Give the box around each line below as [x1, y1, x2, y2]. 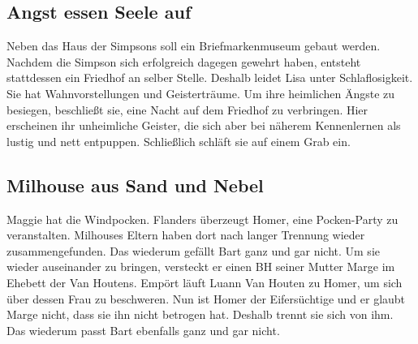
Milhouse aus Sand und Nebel [6, 172, 264, 197]
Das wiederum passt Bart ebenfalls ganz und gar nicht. [6, 321, 280, 338]
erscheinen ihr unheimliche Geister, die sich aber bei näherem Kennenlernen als [6, 117, 401, 134]
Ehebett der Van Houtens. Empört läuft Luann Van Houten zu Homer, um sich [6, 273, 403, 290]
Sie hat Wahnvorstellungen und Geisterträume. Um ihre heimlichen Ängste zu [6, 84, 395, 101]
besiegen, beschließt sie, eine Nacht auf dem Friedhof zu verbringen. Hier [6, 101, 368, 118]
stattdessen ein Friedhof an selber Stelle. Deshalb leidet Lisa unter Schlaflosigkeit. [6, 69, 413, 86]
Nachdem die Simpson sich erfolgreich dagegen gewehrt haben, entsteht [6, 53, 361, 70]
